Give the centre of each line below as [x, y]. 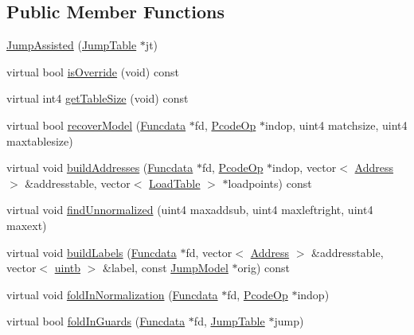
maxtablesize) [40, 140]
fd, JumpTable [229, 321]
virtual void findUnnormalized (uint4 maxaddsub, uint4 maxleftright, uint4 [190, 210]
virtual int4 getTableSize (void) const [98, 98]
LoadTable [175, 183]
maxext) [27, 225]
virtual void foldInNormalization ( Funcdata [112, 294]
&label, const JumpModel [166, 268]
